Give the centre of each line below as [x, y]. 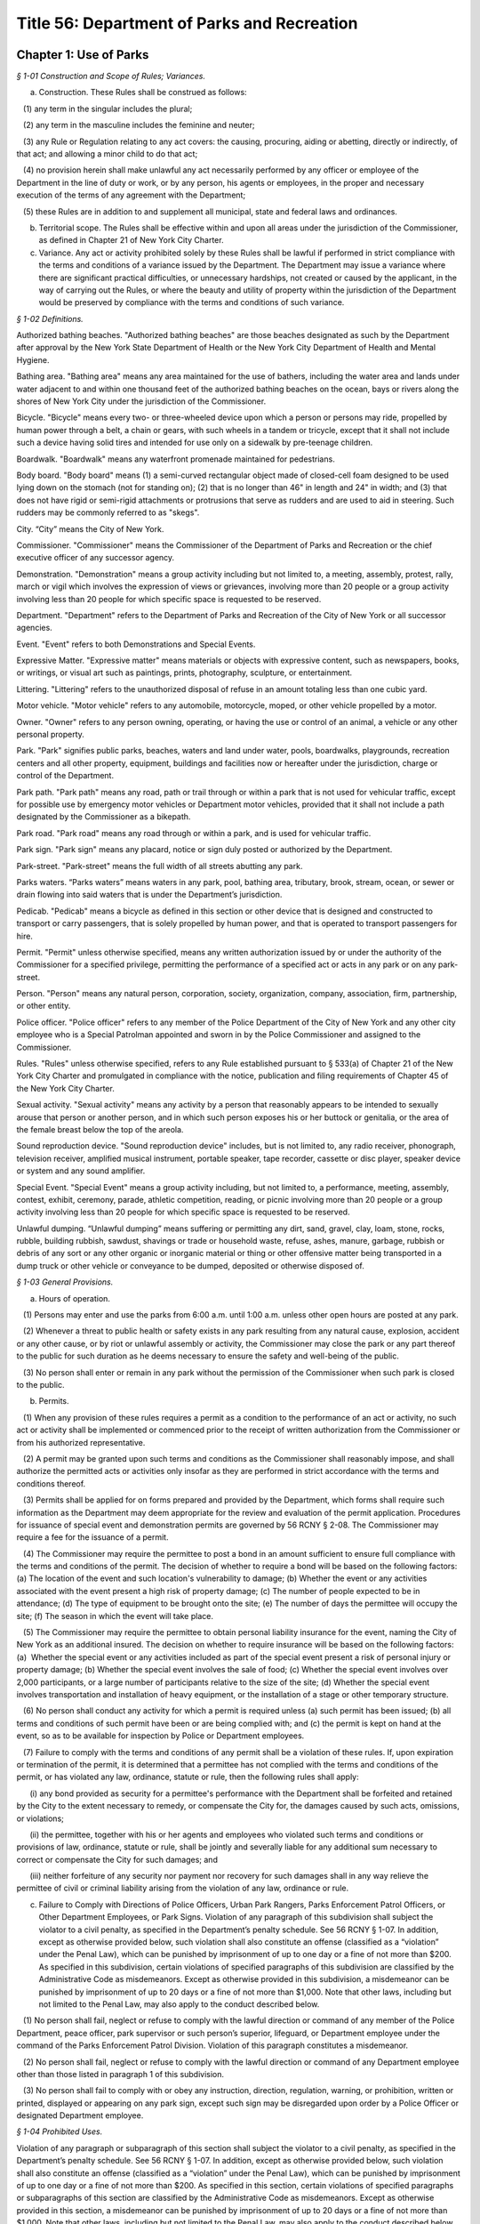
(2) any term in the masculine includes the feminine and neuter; [139, 125]
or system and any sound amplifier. [81, 1171]
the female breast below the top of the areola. [100, 1129]
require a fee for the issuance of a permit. [92, 1537]
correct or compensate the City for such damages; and [117, 1859]
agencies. [34, 628]
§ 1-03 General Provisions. [65, 1282]
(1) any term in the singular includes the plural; [108, 109]
